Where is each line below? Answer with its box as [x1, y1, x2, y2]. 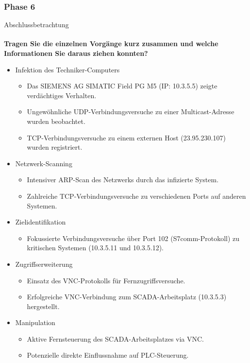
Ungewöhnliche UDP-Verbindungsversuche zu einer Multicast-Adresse [27, 106, 234, 117]
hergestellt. [27, 301, 60, 311]
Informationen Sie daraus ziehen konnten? [4, 48, 148, 58]
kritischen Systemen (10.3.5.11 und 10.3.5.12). [27, 242, 164, 253]
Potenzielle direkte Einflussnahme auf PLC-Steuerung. [27, 350, 189, 360]
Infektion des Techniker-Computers [15, 64, 120, 74]
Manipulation [15, 317, 55, 328]
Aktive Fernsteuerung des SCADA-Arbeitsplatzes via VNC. [27, 333, 204, 344]
